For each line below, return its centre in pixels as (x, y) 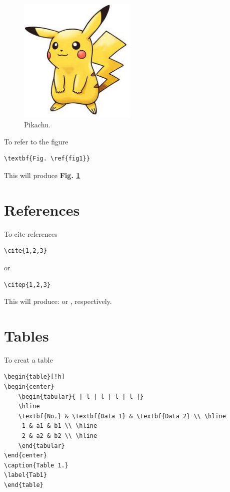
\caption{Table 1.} (36, 465)
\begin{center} (29, 387)
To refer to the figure (36, 141)
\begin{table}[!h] (34, 377)
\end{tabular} (41, 446)
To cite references (31, 233)
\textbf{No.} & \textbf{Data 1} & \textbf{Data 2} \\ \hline (122, 416)
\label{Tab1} (25, 475)
